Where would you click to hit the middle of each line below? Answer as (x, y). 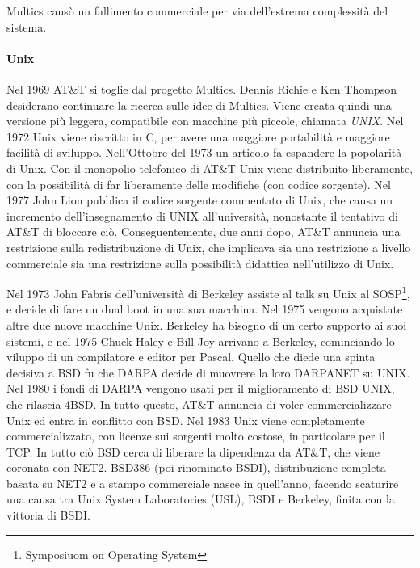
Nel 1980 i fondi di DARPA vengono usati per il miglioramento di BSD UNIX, (201, 388)
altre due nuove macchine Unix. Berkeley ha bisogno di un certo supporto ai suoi (207, 324)
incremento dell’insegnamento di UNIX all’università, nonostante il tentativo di (202, 215)
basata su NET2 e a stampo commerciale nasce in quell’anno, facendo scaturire (203, 483)
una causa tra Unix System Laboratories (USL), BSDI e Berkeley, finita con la (201, 499)
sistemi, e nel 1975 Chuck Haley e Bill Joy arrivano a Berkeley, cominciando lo (201, 341)
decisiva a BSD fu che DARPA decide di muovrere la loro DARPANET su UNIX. (208, 372)
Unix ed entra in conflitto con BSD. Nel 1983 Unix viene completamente (186, 420)
